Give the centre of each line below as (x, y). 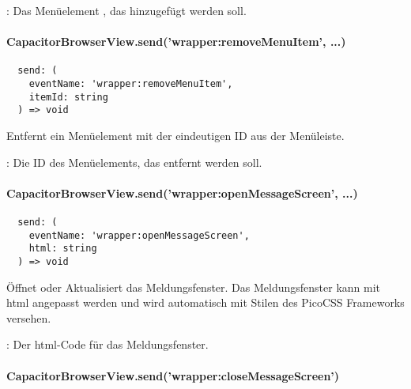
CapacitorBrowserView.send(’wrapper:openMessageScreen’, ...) (182, 193)
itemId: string (68, 97)
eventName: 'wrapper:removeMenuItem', (131, 84)
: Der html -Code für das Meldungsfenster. (107, 344)
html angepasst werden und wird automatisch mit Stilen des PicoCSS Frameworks (205, 302)
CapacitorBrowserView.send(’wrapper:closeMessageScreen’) (173, 375)
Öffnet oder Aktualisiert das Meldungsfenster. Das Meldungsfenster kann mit (194, 287)
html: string (63, 249)
